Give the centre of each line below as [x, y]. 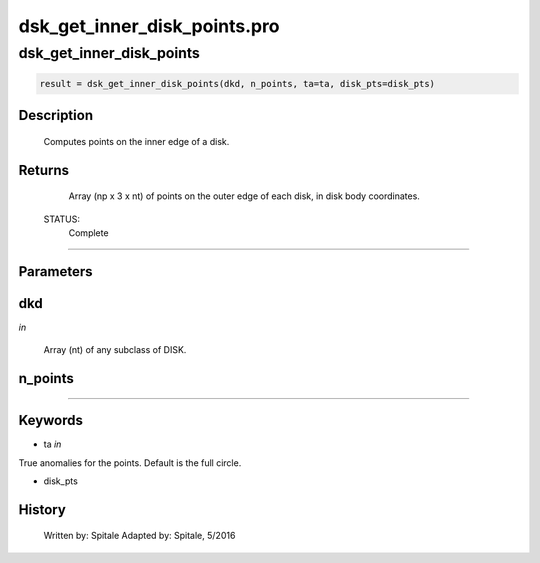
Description [56, 115]
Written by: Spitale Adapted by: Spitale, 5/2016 [139, 536]
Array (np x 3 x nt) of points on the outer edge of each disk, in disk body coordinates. [244, 196]
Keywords [51, 420]
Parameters [55, 271]
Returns [44, 170]
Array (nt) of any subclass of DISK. [115, 350]
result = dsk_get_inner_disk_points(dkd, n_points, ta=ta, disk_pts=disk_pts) [237, 83]
